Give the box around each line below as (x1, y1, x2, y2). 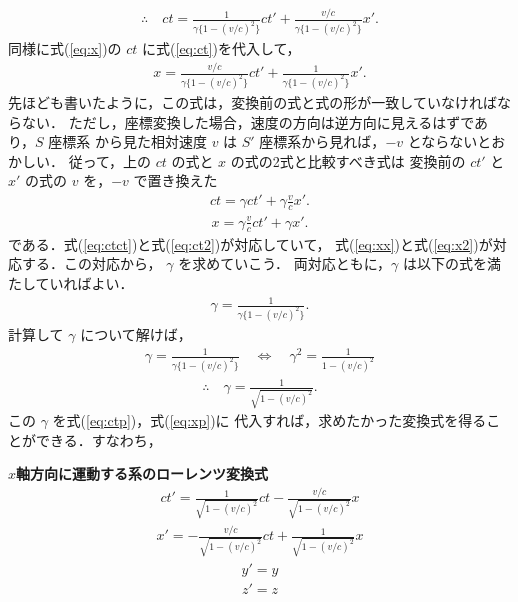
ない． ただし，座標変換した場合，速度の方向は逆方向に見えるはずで (21, 111, 475, 132)
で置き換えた (133, 170, 218, 191)
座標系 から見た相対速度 (48, 131, 207, 152)
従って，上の (68, 150, 151, 171)
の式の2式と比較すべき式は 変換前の (230, 150, 466, 171)
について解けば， (80, 323, 192, 344)
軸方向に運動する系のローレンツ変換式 (16, 463, 269, 484)
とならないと (407, 131, 492, 152)
